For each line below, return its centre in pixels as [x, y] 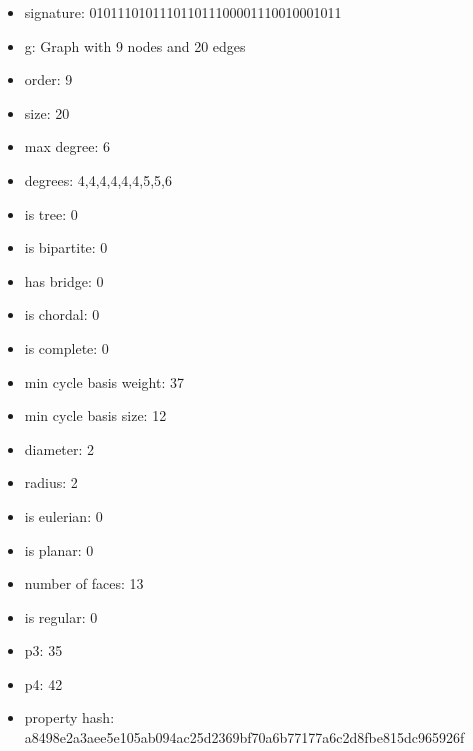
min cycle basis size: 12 [95, 415]
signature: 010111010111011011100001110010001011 [183, 12]
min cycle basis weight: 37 [104, 381]
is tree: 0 [51, 213]
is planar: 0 [59, 549]
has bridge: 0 [64, 280]
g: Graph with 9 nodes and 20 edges [135, 45]
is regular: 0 [61, 616]
